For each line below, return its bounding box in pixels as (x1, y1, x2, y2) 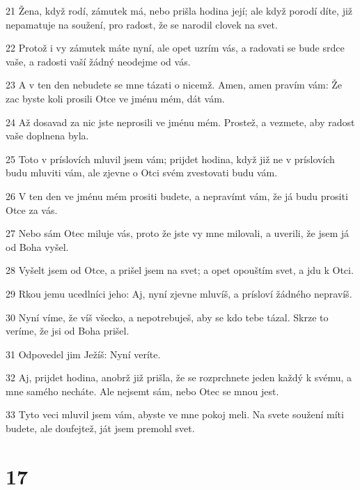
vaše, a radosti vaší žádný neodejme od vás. (6, 54, 191, 68)
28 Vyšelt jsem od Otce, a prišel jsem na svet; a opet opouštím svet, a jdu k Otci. (6, 263, 354, 277)
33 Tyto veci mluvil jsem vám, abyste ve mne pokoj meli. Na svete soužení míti (6, 407, 344, 422)
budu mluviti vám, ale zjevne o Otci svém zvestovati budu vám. (6, 165, 278, 180)
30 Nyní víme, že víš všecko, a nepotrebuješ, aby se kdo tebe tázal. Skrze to (6, 309, 329, 324)
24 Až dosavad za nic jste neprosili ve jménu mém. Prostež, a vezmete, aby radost (6, 114, 355, 129)
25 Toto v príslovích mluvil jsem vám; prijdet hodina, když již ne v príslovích (6, 151, 335, 166)
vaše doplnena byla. (6, 128, 89, 143)
